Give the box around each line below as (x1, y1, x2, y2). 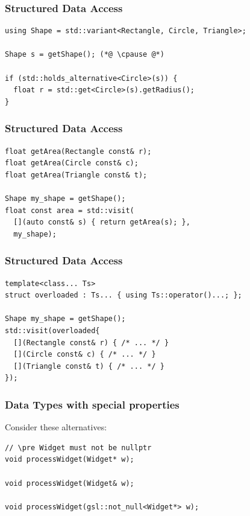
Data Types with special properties (5, 397, 180, 412)
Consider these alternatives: (5, 421, 107, 433)
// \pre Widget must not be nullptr (5, 443, 152, 452)
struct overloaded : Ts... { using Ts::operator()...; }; (5, 291, 242, 300)
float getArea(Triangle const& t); (5, 170, 148, 179)
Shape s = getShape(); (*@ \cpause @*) (5, 50, 164, 59)
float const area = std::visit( (5, 206, 134, 215)
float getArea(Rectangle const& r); (5, 147, 152, 156)
